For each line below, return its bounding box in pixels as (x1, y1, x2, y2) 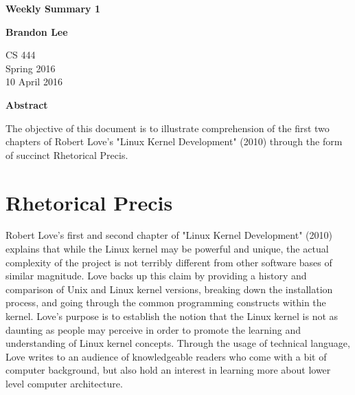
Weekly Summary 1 (5, 1, 100, 15)
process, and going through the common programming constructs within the (5, 295, 326, 310)
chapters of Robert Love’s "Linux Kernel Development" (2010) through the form (5, 134, 343, 149)
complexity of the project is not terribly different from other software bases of (5, 255, 332, 269)
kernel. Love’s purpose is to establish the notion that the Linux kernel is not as (5, 309, 339, 323)
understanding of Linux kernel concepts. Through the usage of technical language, (5, 336, 350, 350)
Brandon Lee (5, 24, 68, 39)
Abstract (5, 97, 48, 111)
